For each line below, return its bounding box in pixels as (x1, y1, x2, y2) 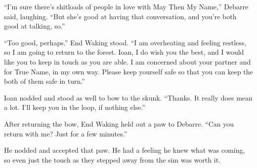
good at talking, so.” (4, 21, 65, 31)
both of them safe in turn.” (4, 76, 85, 86)
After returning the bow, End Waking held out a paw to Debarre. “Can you (4, 118, 234, 129)
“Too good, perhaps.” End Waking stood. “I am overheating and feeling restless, (4, 37, 247, 47)
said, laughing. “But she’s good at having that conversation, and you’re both (4, 11, 237, 21)
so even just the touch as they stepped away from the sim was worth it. (4, 154, 220, 165)
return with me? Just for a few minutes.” (4, 128, 128, 138)
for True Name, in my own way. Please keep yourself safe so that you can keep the (4, 66, 253, 76)
